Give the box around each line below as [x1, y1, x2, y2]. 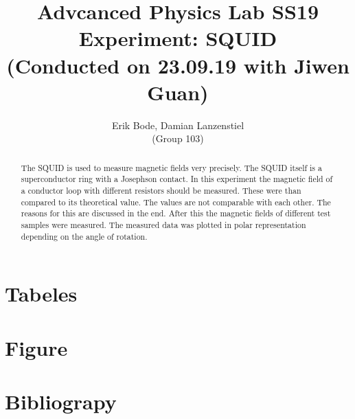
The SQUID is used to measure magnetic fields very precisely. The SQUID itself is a [21, 161, 322, 173]
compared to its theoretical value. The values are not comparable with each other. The [21, 196, 331, 207]
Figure [5, 333, 68, 361]
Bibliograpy [5, 387, 117, 416]
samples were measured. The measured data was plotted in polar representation [21, 218, 306, 230]
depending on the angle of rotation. [21, 230, 148, 242]
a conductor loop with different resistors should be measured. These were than [21, 184, 301, 196]
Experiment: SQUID [78, 24, 277, 52]
